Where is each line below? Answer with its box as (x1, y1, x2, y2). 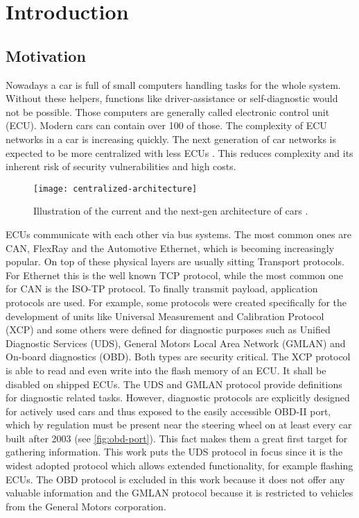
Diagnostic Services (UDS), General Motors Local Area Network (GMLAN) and (6, 335, 346, 350)
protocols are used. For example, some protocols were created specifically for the (6, 294, 347, 309)
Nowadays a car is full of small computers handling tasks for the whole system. (6, 77, 341, 92)
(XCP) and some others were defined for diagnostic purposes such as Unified (6, 322, 331, 337)
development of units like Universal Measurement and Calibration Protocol (6, 308, 324, 323)
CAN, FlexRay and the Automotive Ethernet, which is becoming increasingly (6, 240, 335, 255)
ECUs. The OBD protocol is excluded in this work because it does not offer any (6, 471, 345, 486)
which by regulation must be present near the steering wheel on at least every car (6, 417, 352, 432)
